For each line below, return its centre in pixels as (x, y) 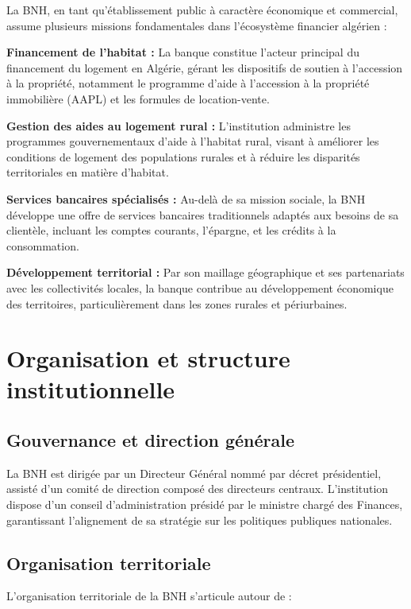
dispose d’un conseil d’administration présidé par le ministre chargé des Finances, (205, 504)
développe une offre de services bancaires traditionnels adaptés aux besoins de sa (203, 214)
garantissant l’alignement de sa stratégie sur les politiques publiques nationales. (200, 520)
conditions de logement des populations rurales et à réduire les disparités (183, 156)
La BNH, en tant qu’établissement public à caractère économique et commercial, (202, 10)
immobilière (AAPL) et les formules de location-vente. (138, 98)
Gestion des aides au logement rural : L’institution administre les (179, 125)
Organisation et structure (148, 358)
